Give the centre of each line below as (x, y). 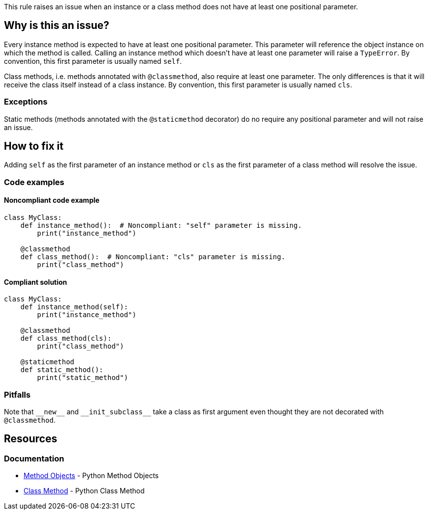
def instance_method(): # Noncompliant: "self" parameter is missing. (161, 226)
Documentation (34, 458)
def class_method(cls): (66, 338)
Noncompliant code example (52, 200)
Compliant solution (36, 282)
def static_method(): (62, 370)
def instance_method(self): (74, 307)
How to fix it (34, 146)
